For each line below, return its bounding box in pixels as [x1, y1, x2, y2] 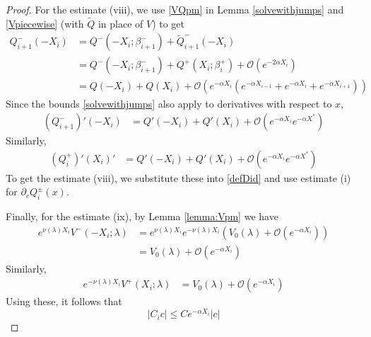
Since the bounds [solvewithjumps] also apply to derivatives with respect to [6, 96, 332, 110]
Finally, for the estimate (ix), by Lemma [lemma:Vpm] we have [6, 209, 278, 224]
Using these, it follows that [6, 294, 122, 309]
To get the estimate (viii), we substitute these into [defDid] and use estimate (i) [6, 170, 351, 185]
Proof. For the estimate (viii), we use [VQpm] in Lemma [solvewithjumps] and [6, 2, 344, 16]
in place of [98, 16, 143, 30]
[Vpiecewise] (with [6, 16, 84, 30]
